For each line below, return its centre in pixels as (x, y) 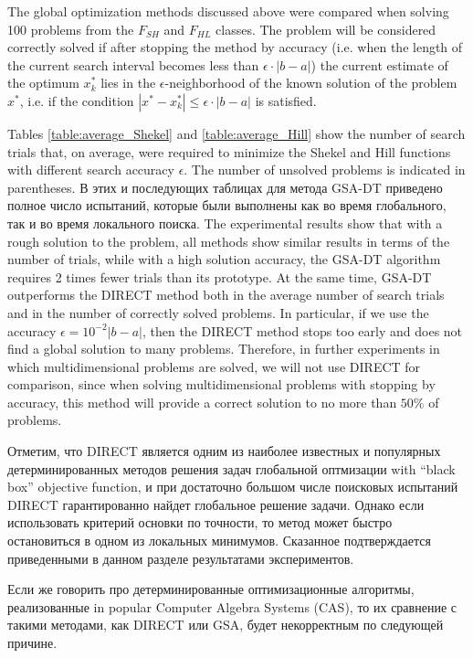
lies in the (128, 83)
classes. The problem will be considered (326, 29)
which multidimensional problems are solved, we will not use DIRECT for (214, 366)
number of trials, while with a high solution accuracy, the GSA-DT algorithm (224, 259)
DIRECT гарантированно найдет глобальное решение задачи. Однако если (216, 504)
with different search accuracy (91, 170)
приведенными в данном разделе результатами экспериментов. (181, 558)
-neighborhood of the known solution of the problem (311, 83)
